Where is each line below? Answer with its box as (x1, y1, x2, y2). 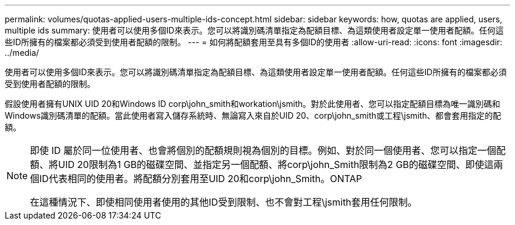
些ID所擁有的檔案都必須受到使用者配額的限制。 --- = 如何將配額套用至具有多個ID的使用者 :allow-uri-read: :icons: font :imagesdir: (5, 37, 503, 47)
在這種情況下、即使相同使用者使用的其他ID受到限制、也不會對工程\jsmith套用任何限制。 (30, 196, 417, 208)
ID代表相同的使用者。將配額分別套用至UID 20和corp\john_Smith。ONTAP (39, 173, 362, 184)
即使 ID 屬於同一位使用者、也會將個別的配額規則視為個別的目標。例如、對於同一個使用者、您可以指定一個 (30, 145, 496, 156)
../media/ (5, 48, 39, 58)
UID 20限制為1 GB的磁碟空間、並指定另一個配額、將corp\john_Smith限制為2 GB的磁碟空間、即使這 (58, 159, 494, 170)
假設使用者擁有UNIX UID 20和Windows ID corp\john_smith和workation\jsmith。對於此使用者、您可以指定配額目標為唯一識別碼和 (5, 99, 500, 109)
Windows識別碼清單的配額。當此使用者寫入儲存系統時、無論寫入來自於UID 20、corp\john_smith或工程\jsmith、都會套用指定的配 (5, 110, 501, 120)
